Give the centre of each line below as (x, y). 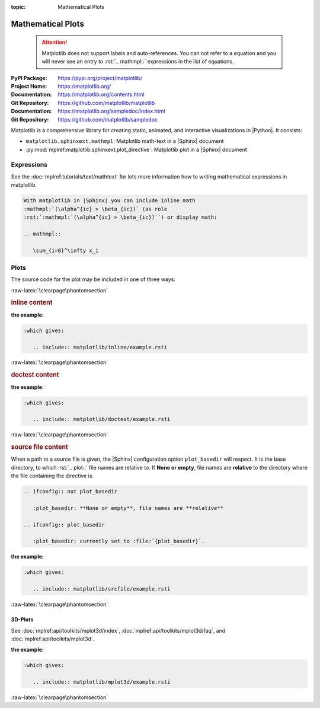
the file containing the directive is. (52, 476)
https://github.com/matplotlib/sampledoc (108, 119)
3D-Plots (22, 620)
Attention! (55, 42)
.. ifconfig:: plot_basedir (64, 524)
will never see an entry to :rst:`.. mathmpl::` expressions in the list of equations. (138, 62)
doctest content (35, 375)
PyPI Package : (29, 78)
